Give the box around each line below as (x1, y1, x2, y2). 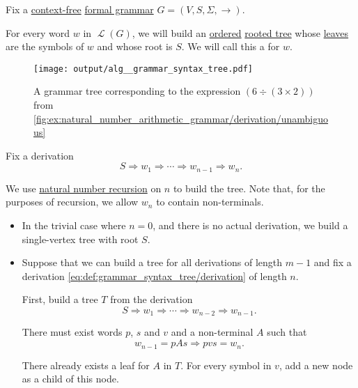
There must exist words (22, 325, 123, 339)
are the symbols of (6, 39, 84, 54)
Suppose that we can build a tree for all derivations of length (22, 255, 283, 270)
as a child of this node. (22, 371, 119, 386)
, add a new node (279, 357, 353, 372)
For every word (6, 25, 70, 40)
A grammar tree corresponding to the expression (33, 84, 241, 98)
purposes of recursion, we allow (6, 194, 139, 209)
